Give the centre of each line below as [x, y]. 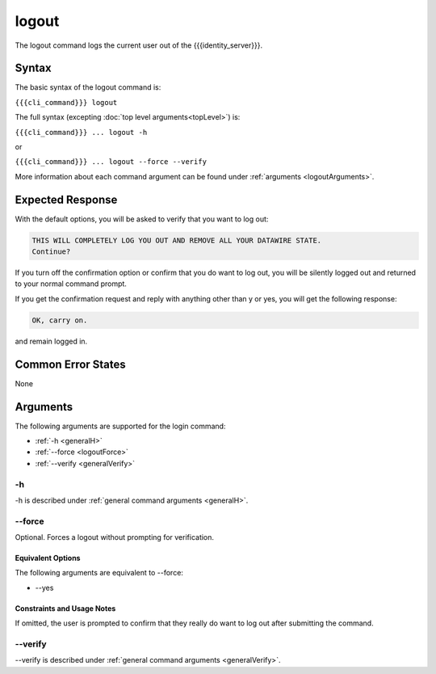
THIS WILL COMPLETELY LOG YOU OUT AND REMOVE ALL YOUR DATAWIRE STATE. [177, 240]
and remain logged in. [51, 341]
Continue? [51, 252]
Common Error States [71, 364]
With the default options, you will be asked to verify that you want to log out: [142, 219]
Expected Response [66, 199]
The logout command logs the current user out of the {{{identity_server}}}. [138, 45]
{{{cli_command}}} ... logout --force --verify [111, 162]
